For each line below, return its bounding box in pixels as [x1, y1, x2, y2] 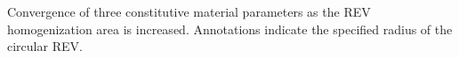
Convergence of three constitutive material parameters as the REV [7, 3, 371, 20]
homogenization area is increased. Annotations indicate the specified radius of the [7, 19, 453, 38]
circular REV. [7, 37, 83, 55]
